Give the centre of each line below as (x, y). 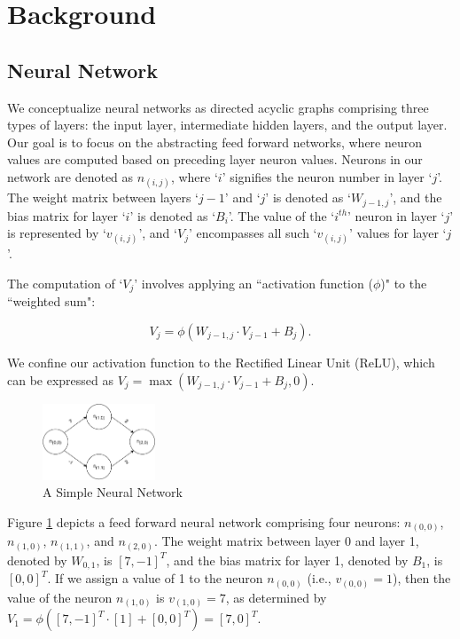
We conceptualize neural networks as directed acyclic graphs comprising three (218, 107)
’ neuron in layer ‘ (396, 215)
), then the (421, 578)
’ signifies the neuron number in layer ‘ (327, 176)
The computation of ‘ (65, 283)
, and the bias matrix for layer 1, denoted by (287, 560)
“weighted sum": (51, 301)
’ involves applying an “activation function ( (253, 283)
